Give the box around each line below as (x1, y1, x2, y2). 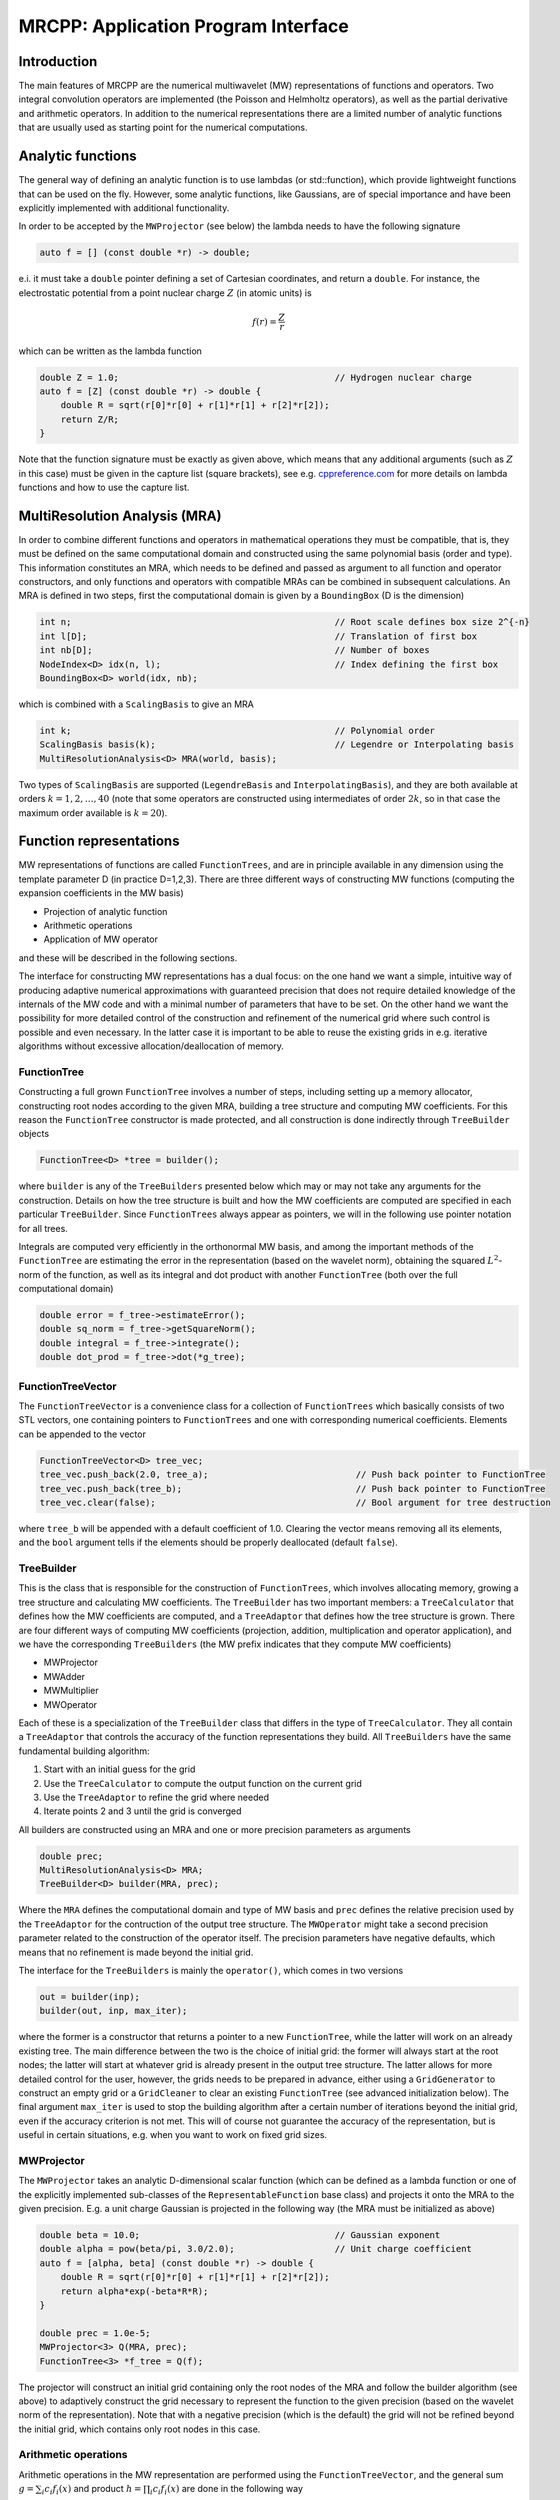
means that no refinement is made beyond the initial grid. (18, 1946, 254, 1958)
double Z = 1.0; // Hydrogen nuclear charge (39, 371, 472, 383)
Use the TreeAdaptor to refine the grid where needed (43, 1791, 270, 1803)
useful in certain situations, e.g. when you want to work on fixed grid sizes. (18, 2129, 328, 2141)
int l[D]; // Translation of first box (39, 630, 478, 642)
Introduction (18, 53, 98, 70)
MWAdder (43, 1670, 85, 1682)
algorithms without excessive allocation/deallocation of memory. (18, 1040, 285, 1052)
